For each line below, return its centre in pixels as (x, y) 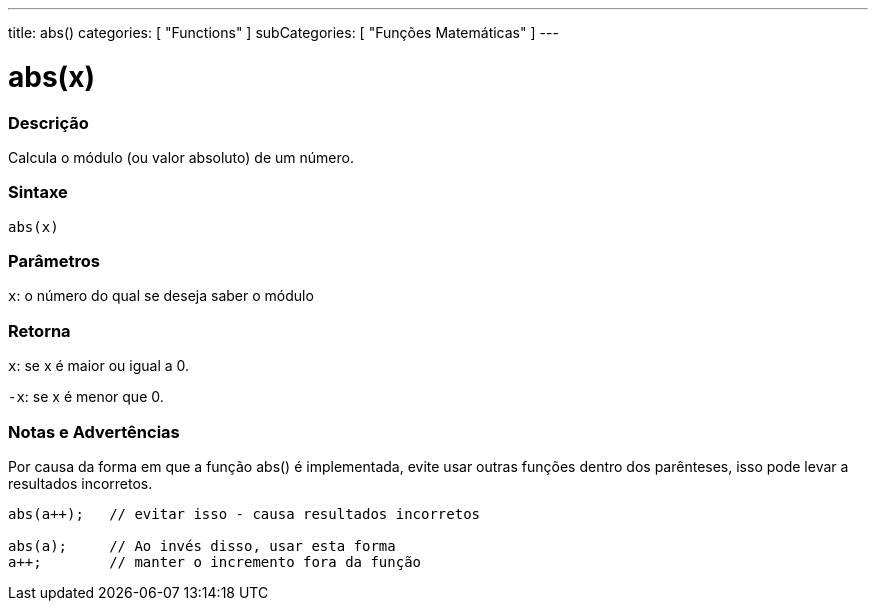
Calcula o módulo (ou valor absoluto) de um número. (181, 157)
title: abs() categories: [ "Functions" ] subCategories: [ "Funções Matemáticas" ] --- (283, 32)
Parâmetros (54, 261)
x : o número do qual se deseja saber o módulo (161, 296)
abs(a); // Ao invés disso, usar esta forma (202, 545)
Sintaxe (38, 192)
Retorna (39, 330)
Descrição (48, 122)
